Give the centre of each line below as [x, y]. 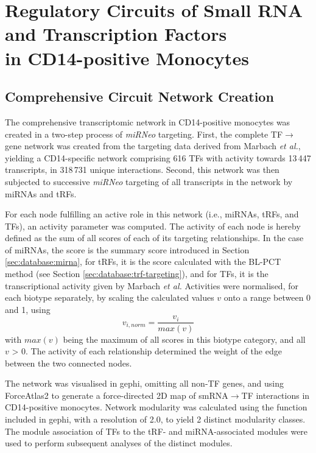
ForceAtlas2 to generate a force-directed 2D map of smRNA [117, 395]
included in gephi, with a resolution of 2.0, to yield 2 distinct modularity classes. [155, 419]
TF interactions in [276, 395]
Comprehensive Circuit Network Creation [139, 97]
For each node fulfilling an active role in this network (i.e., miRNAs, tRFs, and [152, 214]
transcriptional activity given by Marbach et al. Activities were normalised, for [152, 285]
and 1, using [28, 309]
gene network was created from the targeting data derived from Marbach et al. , [153, 146]
